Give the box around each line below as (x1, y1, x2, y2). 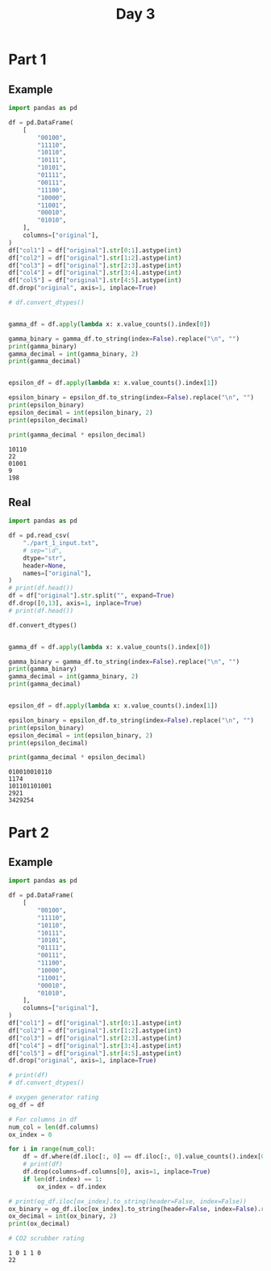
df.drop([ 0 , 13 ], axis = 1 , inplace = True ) (8, 599, 143, 607)
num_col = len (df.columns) (8, 1123, 99, 1131)
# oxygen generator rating (8, 1093, 99, 1102)
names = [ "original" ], (23, 569, 92, 577)
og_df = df (8, 1100, 45, 1108)
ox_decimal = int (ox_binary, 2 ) (8, 1212, 117, 1221)
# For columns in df (8, 1115, 78, 1124)
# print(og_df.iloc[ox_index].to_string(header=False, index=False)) (8, 1197, 248, 1206)
